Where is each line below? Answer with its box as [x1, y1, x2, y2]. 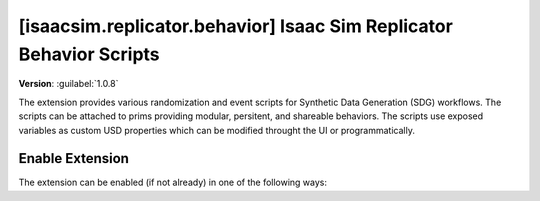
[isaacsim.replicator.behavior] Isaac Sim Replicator [18, 15, 454, 37]
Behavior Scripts [18, 43, 160, 65]
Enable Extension [18, 150, 130, 167]
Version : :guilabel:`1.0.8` [18, 78, 119, 90]
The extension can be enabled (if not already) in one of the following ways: [18, 176, 328, 189]
